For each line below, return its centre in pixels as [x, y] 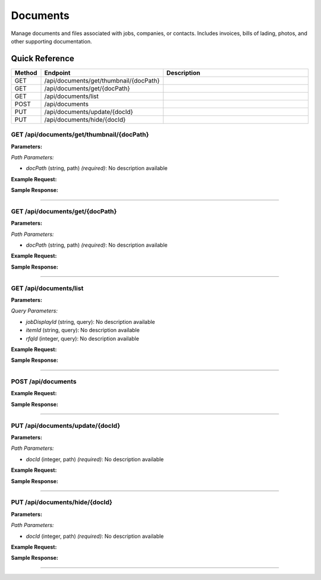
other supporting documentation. [51, 41]
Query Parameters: [34, 311]
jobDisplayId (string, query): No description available [91, 321]
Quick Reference [43, 59]
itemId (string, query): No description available [83, 330]
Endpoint [57, 72]
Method [26, 72]
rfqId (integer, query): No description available [83, 338]
